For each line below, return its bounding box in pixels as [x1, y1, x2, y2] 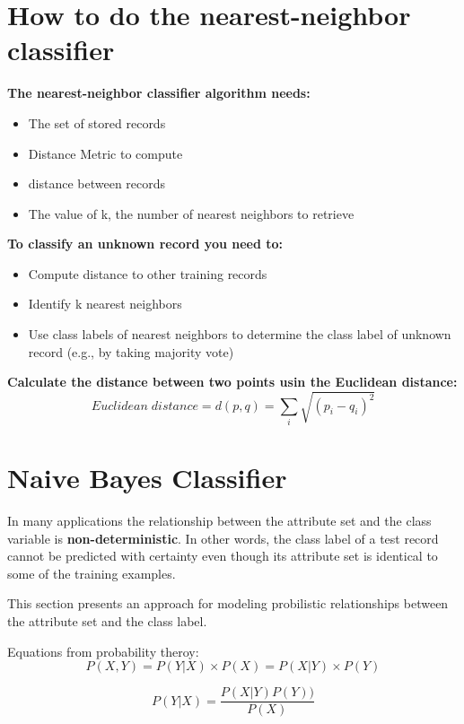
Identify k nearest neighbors [28, 294, 182, 313]
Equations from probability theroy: [7, 641, 199, 660]
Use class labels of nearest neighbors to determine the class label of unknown [28, 325, 451, 344]
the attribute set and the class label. [7, 611, 207, 630]
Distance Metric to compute [28, 144, 183, 162]
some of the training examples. [7, 563, 176, 582]
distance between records [28, 174, 166, 193]
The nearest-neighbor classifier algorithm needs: [7, 83, 311, 102]
